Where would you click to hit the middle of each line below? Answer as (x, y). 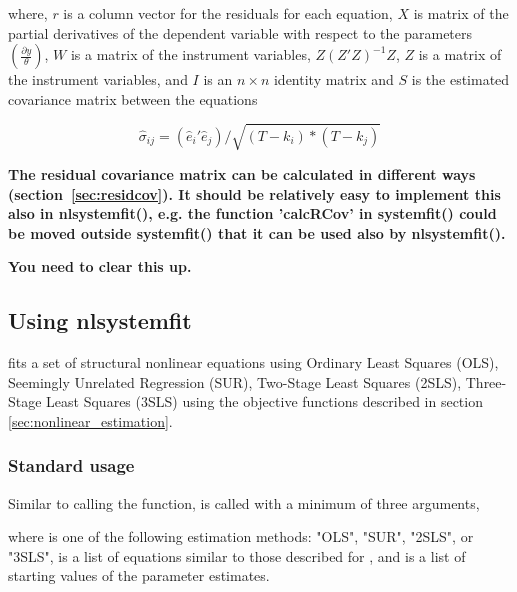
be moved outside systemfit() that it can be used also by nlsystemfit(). (257, 232)
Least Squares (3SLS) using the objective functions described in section (264, 401)
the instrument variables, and (98, 79)
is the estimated (460, 79)
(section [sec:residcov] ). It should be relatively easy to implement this (254, 193)
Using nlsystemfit (100, 320)
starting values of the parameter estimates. (139, 575)
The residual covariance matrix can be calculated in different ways (242, 173)
